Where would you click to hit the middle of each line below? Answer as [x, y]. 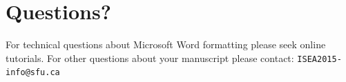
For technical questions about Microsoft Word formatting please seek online [166, 44]
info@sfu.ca [33, 73]
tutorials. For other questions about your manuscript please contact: [150, 58]
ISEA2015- [319, 59]
